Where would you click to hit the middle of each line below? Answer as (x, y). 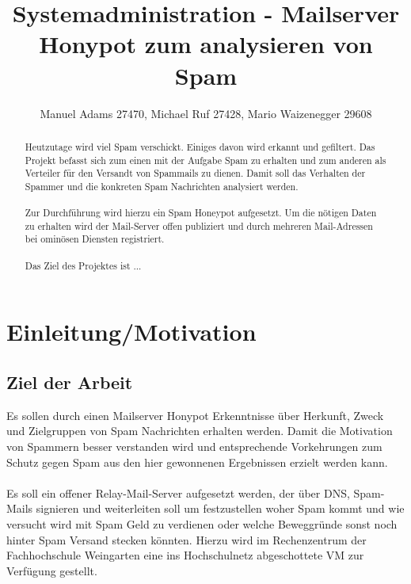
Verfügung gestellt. (52, 570)
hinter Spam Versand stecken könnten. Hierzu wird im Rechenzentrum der (186, 539)
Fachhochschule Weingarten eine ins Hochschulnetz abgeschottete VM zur (185, 555)
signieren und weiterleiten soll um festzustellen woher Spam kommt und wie (220, 508)
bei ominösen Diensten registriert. (95, 239)
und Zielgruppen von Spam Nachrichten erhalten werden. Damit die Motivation (200, 431)
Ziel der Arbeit (70, 382)
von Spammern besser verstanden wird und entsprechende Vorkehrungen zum (194, 447)
